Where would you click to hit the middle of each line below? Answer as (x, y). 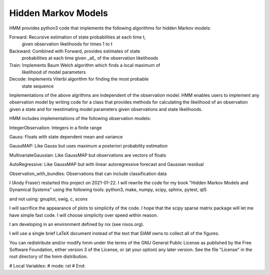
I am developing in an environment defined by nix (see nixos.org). (77, 224)
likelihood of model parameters (54, 72)
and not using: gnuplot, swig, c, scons (48, 199)
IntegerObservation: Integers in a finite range (55, 127)
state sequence (38, 86)
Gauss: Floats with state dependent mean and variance (66, 137)
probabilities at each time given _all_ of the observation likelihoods (90, 58)
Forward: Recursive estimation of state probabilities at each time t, (77, 37)
